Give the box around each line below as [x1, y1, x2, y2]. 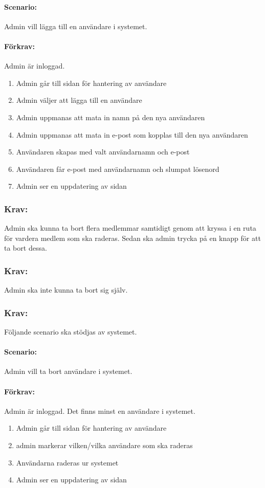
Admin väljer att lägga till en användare [16, 95, 142, 105]
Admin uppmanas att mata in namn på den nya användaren [16, 112, 205, 122]
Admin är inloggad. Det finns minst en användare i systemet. [4, 405, 195, 416]
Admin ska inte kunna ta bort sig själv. [4, 284, 128, 295]
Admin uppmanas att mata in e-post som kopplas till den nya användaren [16, 129, 248, 140]
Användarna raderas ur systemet [16, 457, 119, 468]
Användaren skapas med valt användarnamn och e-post [16, 146, 190, 157]
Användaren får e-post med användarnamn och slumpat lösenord [16, 163, 219, 174]
